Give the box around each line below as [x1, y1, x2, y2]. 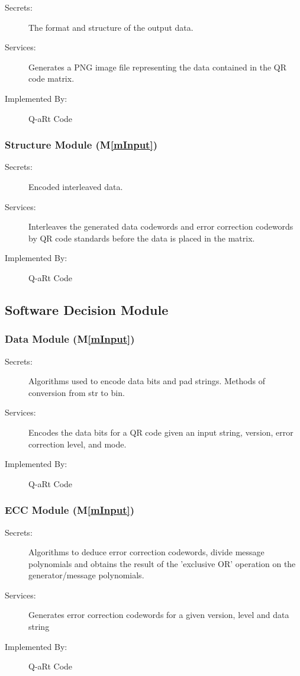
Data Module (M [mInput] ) [5, 331, 135, 346]
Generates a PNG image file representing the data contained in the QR [28, 60, 287, 73]
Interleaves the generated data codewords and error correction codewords [28, 220, 293, 233]
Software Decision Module [5, 300, 169, 318]
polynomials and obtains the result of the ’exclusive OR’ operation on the [28, 557, 296, 569]
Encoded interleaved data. [28, 180, 123, 192]
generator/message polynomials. [28, 569, 144, 581]
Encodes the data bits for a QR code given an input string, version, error [28, 426, 293, 438]
